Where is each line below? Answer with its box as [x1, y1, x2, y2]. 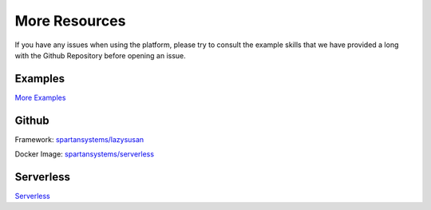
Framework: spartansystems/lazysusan [14, 134, 144, 144]
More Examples [14, 93, 66, 102]
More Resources [14, 12, 126, 30]
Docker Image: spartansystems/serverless [14, 149, 155, 159]
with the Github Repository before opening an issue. [14, 50, 187, 60]
